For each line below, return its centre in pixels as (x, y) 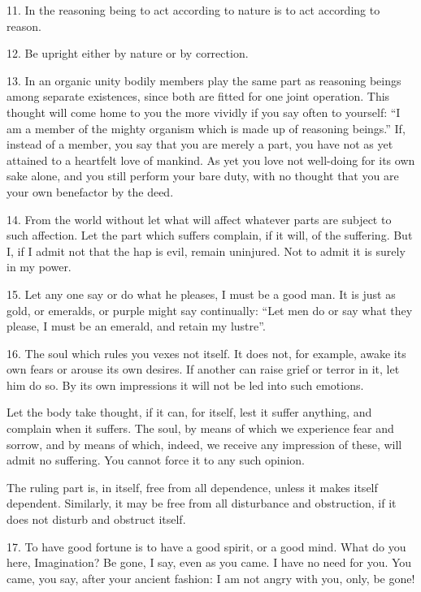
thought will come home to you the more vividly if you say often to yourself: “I (204, 112)
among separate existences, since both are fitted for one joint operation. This (198, 96)
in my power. (39, 267)
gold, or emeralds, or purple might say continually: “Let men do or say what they (210, 310)
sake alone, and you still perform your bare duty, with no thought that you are (203, 176)
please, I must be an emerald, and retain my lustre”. (136, 326)
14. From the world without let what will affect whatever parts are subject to (199, 219)
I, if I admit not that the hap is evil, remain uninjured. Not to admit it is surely (206, 251)
